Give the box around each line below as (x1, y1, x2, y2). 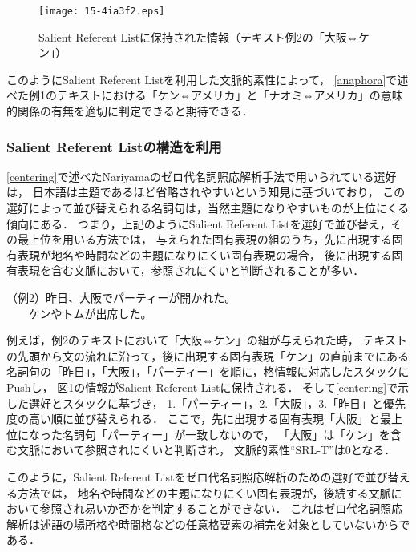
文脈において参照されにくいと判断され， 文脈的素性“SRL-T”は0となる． (17, 441, 396, 458)
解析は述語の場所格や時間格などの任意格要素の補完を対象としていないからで (6, 515, 410, 532)
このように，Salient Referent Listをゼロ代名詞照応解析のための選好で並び (6, 468, 388, 485)
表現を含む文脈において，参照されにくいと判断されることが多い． (17, 262, 365, 279)
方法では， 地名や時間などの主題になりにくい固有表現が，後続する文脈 (17, 484, 391, 501)
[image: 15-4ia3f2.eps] (38, 6, 165, 17)
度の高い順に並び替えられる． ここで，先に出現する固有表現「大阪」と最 (6, 410, 392, 427)
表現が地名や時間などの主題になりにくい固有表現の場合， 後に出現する (17, 246, 392, 263)
